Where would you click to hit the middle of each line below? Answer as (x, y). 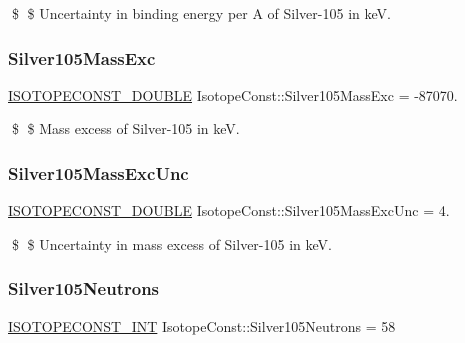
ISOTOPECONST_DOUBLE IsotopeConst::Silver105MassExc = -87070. (233, 94)
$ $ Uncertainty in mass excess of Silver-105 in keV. (171, 243)
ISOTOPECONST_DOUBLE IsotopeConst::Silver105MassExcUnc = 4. (229, 210)
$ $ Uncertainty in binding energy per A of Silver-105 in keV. (201, 13)
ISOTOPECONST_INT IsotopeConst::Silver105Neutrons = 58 (202, 325)
